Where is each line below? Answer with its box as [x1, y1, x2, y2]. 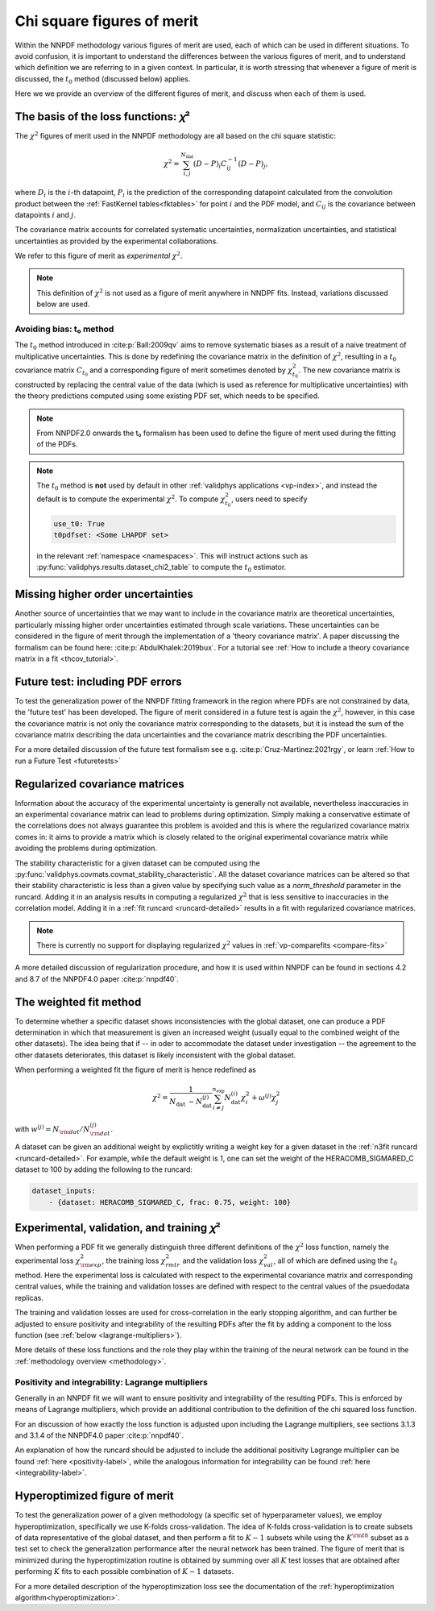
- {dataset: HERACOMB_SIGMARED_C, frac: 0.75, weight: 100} [48, 1198, 292, 1206]
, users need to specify [230, 494, 308, 504]
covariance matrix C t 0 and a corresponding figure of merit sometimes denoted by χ [14, 365, 293, 378]
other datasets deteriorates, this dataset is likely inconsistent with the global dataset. [14, 1050, 296, 1060]
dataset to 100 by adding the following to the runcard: [14, 1165, 193, 1174]
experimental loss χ [14, 1256, 81, 1265]
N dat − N [169, 1097, 203, 1108]
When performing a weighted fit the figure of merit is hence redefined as [14, 1065, 257, 1075]
